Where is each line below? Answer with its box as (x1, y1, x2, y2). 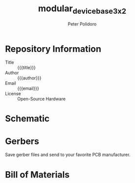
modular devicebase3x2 (38, 3, 126, 16)
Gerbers (5, 135, 39, 147)
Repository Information (5, 43, 102, 54)
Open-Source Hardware (17, 96, 66, 102)
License (5, 91, 21, 97)
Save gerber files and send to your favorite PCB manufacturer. (5, 152, 131, 157)
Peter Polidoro (67, 21, 97, 27)
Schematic (5, 113, 50, 124)
